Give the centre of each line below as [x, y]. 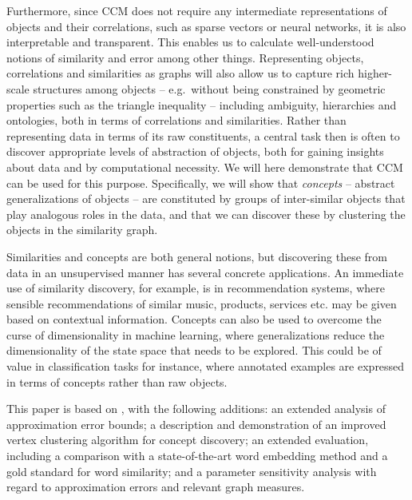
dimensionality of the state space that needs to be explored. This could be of [194, 350]
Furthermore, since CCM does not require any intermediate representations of [197, 10]
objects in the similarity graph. [82, 230]
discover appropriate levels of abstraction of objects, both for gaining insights [195, 151]
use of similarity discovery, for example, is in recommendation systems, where [196, 288]
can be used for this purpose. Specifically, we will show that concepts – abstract [201, 183]
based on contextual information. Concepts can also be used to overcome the [194, 319]
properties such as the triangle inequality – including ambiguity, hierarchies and [202, 104]
